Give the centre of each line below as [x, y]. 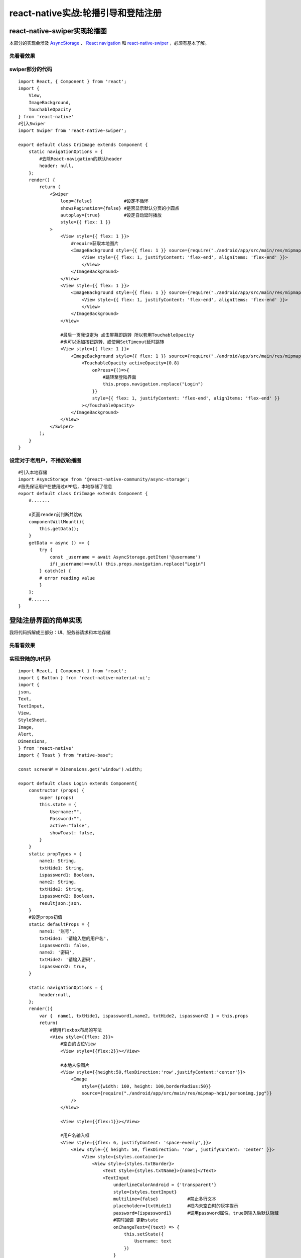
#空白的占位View [78, 1044]
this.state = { [58, 805]
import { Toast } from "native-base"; [66, 755]
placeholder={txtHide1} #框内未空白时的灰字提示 [176, 1206]
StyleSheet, [33, 720]
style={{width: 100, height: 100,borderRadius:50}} [146, 1086]
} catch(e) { [55, 571]
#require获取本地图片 [95, 243]
